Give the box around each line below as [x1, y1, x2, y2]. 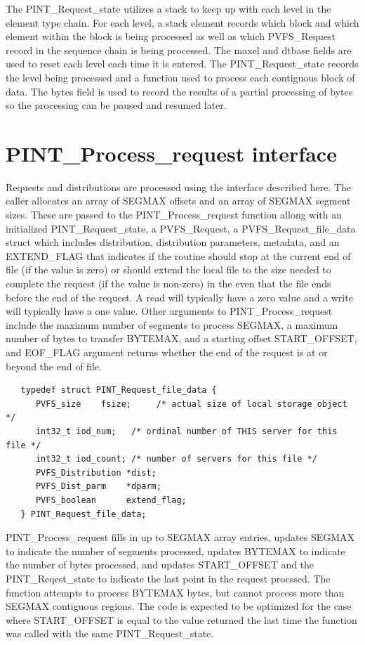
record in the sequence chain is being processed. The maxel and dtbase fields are [6, 42, 352, 57]
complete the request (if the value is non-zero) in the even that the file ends [6, 276, 331, 291]
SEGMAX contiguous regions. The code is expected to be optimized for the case [6, 599, 352, 613]
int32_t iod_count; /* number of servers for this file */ [35, 454, 317, 464]
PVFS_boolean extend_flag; [35, 495, 187, 505]
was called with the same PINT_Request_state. [6, 626, 214, 641]
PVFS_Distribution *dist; [35, 467, 157, 478]
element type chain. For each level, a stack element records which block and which [6, 15, 359, 30]
